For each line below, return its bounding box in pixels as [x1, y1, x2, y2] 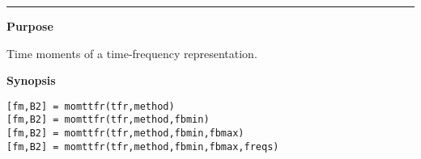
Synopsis [6, 72, 56, 89]
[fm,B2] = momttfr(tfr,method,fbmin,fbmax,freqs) [6, 140, 279, 153]
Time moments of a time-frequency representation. [6, 44, 257, 61]
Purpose [6, 18, 53, 34]
